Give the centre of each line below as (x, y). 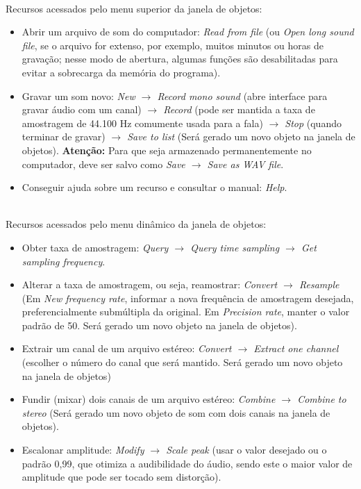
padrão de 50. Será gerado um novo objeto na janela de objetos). (159, 325)
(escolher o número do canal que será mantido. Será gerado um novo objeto (182, 362)
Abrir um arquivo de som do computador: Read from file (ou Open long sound (188, 32)
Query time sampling (235, 247)
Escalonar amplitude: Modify (83, 450)
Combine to (322, 399)
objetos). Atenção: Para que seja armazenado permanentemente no (167, 150)
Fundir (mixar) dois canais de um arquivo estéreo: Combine (149, 399)
